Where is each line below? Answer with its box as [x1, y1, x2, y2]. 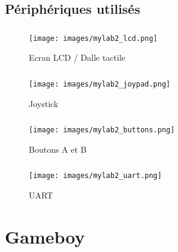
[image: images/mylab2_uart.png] [29, 171, 162, 180]
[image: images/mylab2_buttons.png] [29, 126, 175, 135]
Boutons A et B [29, 143, 87, 155]
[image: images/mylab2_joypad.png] [29, 79, 171, 88]
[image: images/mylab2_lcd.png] [29, 34, 158, 43]
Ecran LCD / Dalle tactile [29, 51, 126, 64]
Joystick [29, 97, 59, 109]
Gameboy [5, 224, 85, 248]
